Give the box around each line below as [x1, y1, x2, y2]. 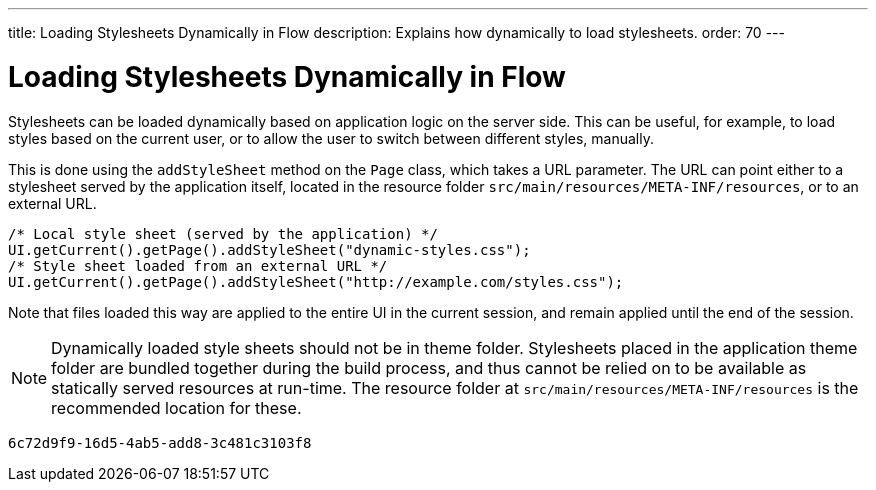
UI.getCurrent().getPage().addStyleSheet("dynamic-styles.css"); [8, 241, 531, 258]
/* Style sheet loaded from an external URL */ [8, 257, 388, 274]
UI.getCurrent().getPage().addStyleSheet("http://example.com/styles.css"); [8, 273, 624, 290]
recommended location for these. [51, 397, 302, 418]
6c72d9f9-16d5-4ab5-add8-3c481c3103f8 [8, 434, 312, 451]
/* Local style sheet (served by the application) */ [8, 225, 438, 242]
